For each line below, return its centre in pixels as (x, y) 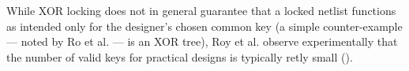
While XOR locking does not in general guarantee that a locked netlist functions (201, 10)
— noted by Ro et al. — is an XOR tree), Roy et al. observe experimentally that (202, 41)
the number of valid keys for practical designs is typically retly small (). (180, 56)
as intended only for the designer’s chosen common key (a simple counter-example (204, 26)
